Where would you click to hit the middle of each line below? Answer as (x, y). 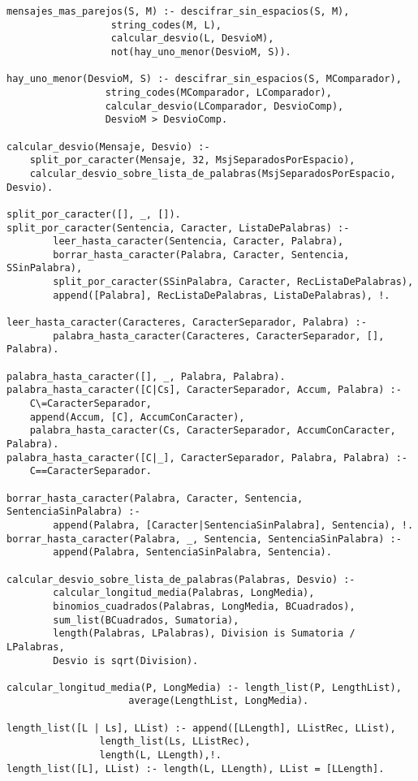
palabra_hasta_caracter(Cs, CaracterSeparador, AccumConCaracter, (213, 431)
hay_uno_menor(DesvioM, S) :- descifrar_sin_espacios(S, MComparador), (204, 79)
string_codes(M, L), (166, 25)
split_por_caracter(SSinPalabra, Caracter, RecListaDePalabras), (233, 282)
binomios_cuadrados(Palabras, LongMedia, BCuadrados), (204, 606)
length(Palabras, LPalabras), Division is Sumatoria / (204, 634)
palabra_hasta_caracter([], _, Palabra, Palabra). (146, 376)
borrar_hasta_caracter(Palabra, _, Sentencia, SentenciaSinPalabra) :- (204, 539)
